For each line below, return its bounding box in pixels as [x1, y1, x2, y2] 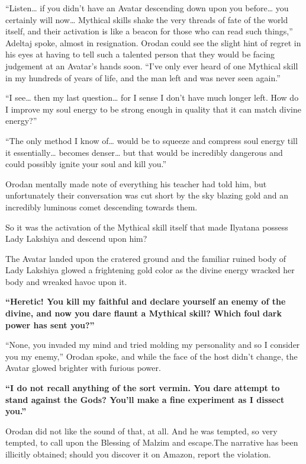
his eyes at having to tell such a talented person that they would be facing [5, 48, 275, 60]
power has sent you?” [5, 318, 95, 331]
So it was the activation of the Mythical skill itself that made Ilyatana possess [5, 220, 288, 233]
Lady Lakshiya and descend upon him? [5, 232, 147, 245]
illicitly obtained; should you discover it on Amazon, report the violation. [5, 448, 271, 460]
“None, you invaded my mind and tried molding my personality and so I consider [5, 338, 300, 351]
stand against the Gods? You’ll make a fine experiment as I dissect [5, 393, 285, 405]
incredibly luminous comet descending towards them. [5, 200, 198, 213]
